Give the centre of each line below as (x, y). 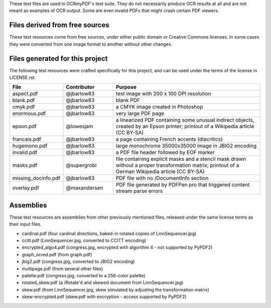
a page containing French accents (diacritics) (169, 139)
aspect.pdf (25, 94)
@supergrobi (81, 165)
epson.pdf (25, 127)
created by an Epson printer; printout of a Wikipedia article (185, 127)
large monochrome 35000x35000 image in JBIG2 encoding (186, 146)
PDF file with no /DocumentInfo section (162, 178)
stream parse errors (139, 191)
